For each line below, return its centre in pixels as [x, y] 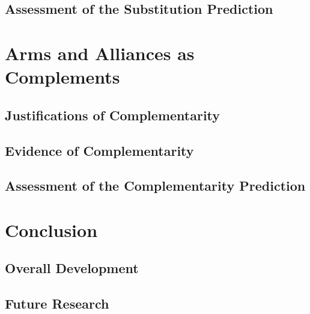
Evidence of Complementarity [99, 150]
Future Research [57, 303]
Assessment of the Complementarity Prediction [155, 186]
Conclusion [51, 229]
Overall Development [72, 268]
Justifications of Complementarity [113, 115]
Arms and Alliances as [100, 53]
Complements [62, 77]
